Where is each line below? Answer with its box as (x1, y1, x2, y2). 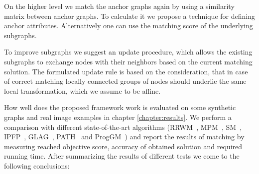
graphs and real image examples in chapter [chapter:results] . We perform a (4, 112, 232, 122)
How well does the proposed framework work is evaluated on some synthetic (4, 102, 236, 113)
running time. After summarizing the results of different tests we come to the (4, 151, 240, 161)
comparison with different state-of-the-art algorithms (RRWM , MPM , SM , (4, 121, 242, 132)
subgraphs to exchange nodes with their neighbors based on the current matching (4, 56, 253, 66)
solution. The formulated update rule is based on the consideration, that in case (4, 66, 248, 76)
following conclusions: (4, 160, 70, 171)
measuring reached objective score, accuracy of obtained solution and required (4, 141, 243, 151)
